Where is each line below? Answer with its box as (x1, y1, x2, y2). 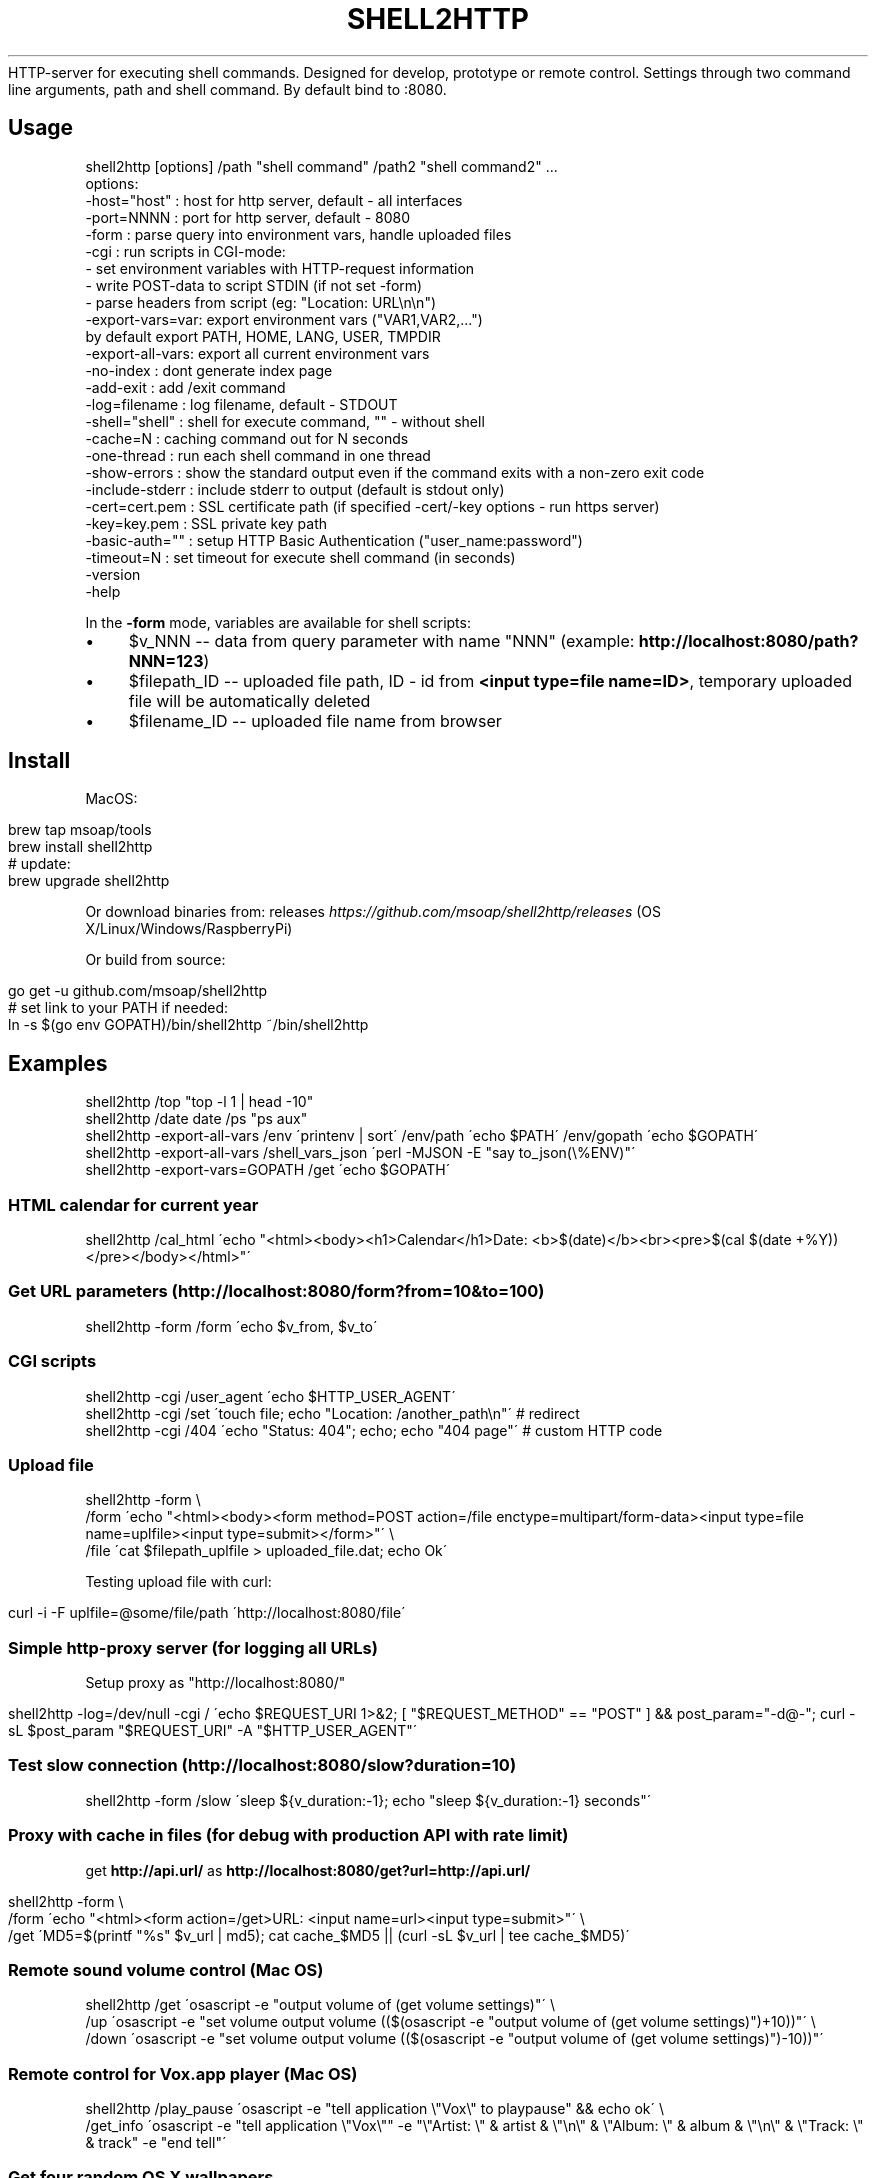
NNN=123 (128, 650, 204, 671)
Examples (8, 1050, 108, 1076)
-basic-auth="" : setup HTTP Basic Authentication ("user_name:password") (85, 531, 583, 549)
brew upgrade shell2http (8, 872, 170, 890)
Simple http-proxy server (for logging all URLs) (8, 1637, 378, 1658)
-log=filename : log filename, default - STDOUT (85, 395, 398, 413)
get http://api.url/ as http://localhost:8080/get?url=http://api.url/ (85, 1861, 531, 1879)
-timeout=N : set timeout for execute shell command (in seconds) (85, 548, 516, 566)
